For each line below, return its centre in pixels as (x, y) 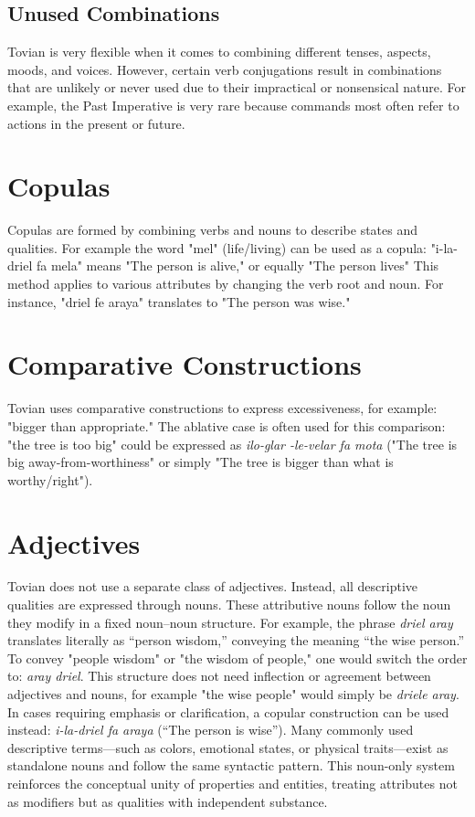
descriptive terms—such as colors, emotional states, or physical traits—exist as (228, 747)
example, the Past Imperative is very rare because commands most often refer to (233, 105)
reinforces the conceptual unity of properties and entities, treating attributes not (232, 784)
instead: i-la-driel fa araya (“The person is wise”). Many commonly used (211, 730)
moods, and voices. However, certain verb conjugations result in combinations (225, 69)
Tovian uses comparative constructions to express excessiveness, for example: (222, 408)
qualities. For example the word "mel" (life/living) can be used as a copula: (217, 247)
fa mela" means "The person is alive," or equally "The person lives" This (237, 265)
